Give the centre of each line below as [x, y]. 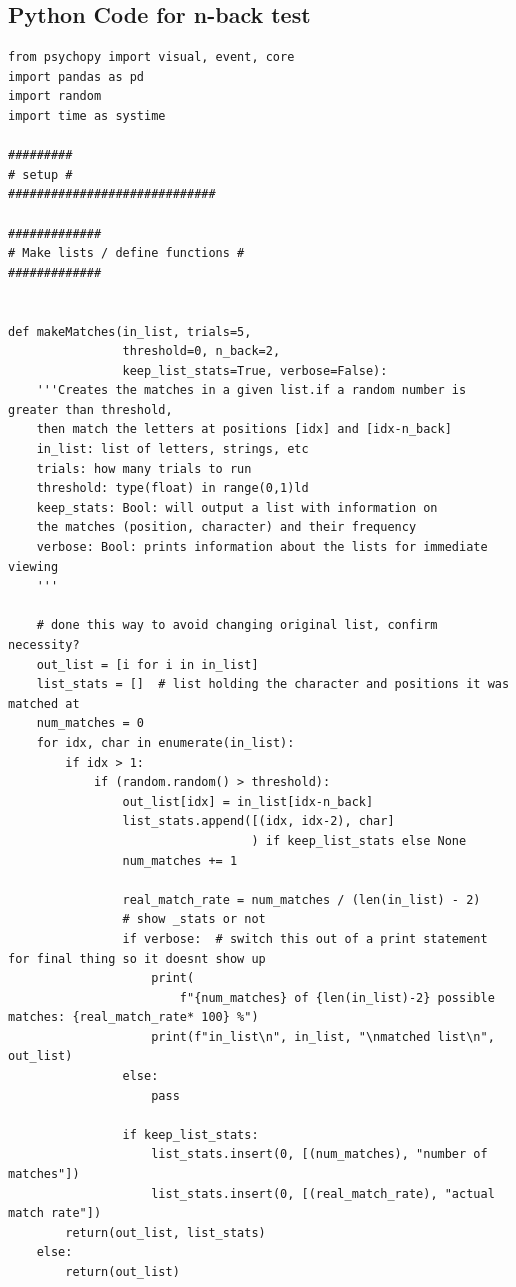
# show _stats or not [194, 919]
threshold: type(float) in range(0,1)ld [172, 488]
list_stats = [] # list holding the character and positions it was [273, 684]
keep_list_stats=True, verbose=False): [255, 370]
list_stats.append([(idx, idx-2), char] [258, 821]
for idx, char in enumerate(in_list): [165, 742]
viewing [33, 566]
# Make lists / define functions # [126, 253]
